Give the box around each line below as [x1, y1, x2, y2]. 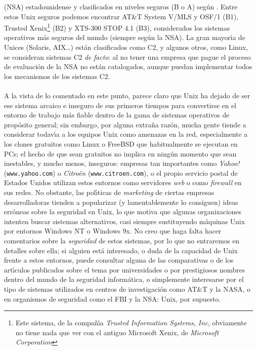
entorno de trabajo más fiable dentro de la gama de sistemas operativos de [4, 110, 229, 120]
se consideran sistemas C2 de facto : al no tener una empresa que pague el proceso [4, 51, 251, 62]
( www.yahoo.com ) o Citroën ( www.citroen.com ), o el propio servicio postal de [4, 167, 238, 178]
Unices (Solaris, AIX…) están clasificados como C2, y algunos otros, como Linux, [4, 42, 248, 52]
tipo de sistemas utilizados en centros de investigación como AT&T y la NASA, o [4, 283, 251, 294]
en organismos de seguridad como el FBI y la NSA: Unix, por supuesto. [4, 293, 221, 304]
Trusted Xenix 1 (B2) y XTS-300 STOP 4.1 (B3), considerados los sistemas [4, 21, 230, 33]
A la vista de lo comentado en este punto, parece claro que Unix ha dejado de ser [4, 90, 251, 100]
